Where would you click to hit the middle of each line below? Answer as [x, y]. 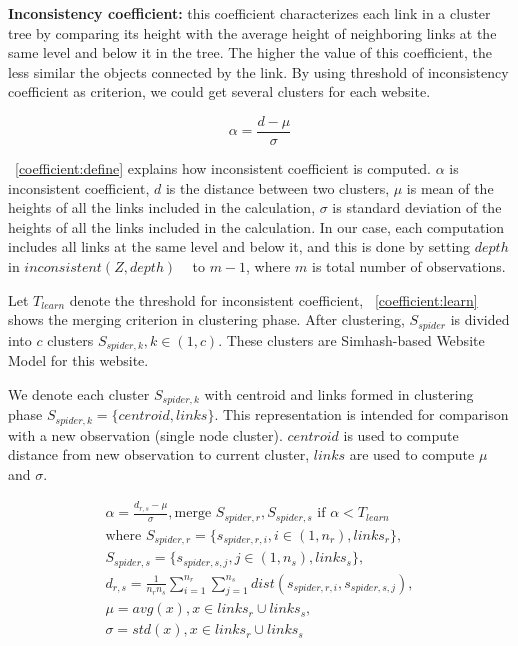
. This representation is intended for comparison [361, 414]
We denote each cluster [79, 393]
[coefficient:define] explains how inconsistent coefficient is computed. [223, 168]
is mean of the [450, 187]
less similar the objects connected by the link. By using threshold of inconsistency [258, 71]
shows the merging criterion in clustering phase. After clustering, [206, 319]
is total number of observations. [409, 266]
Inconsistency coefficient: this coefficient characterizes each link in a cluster [249, 13]
